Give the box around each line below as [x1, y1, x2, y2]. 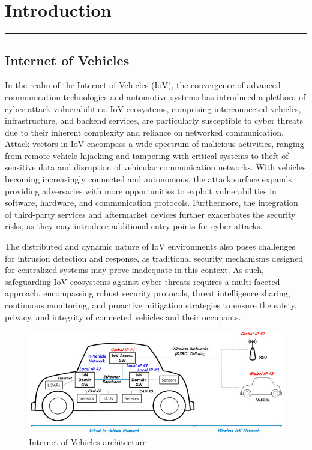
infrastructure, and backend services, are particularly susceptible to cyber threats [5, 114, 304, 127]
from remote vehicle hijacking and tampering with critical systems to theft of [5, 149, 289, 161]
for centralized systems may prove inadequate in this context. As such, [5, 263, 264, 276]
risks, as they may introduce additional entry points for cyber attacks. [5, 220, 263, 232]
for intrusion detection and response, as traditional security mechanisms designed [5, 251, 304, 264]
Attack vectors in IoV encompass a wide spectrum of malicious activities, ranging [5, 137, 304, 150]
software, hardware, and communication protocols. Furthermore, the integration [5, 196, 298, 209]
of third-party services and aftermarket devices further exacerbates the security [5, 208, 296, 220]
